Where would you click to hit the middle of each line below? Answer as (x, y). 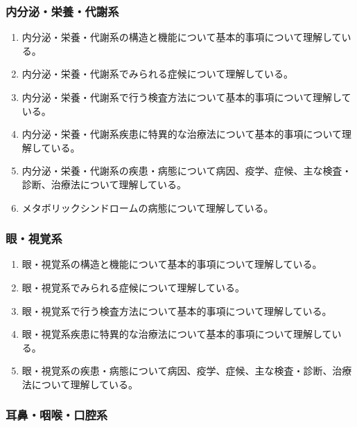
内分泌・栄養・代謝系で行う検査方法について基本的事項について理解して (186, 97)
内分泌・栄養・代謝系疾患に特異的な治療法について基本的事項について (182, 134)
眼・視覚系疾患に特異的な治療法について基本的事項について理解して (177, 334)
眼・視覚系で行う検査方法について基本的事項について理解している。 (177, 310)
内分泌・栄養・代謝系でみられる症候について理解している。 (157, 74)
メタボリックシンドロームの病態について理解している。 (148, 207)
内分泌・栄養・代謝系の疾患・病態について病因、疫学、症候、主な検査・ (187, 171)
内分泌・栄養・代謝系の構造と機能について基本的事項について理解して (182, 37)
